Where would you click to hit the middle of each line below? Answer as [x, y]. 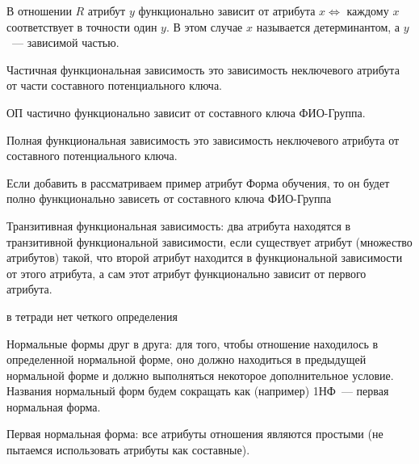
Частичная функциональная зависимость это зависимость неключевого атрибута [203, 69]
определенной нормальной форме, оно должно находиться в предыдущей [186, 359]
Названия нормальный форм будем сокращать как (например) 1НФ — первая [198, 391]
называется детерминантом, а [328, 26]
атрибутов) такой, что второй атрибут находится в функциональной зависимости [205, 257]
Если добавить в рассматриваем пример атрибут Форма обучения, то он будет [198, 182]
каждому [368, 11]
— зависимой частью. [65, 42]
